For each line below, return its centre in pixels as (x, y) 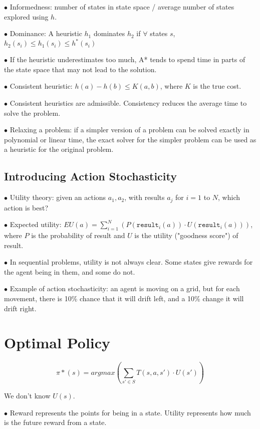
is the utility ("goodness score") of (186, 235)
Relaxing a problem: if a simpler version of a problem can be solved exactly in (129, 130)
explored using (26, 16)
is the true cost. (217, 86)
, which (229, 197)
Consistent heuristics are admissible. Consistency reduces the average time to (128, 103)
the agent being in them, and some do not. (70, 271)
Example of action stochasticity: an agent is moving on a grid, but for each (125, 288)
